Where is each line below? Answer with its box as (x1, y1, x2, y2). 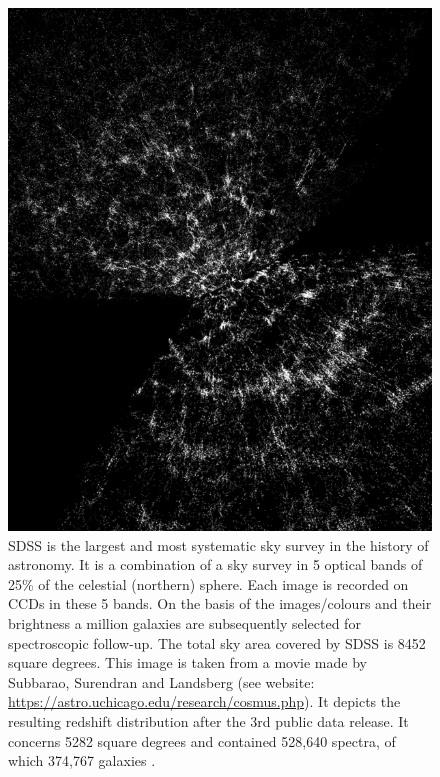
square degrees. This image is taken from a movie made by (8, 652, 367, 673)
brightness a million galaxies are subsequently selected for (8, 612, 361, 633)
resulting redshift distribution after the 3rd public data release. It (8, 710, 409, 731)
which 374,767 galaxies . (8, 750, 156, 771)
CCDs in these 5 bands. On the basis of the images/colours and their (8, 593, 432, 614)
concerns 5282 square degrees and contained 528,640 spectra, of (8, 730, 396, 751)
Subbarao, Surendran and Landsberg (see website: (8, 671, 315, 692)
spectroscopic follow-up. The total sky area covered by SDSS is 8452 (8, 632, 426, 653)
